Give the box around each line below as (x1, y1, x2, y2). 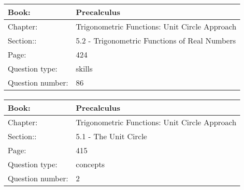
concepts (76, 159, 105, 170)
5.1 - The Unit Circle (76, 131, 147, 142)
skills (76, 62, 93, 74)
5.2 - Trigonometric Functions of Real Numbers (76, 34, 236, 46)
